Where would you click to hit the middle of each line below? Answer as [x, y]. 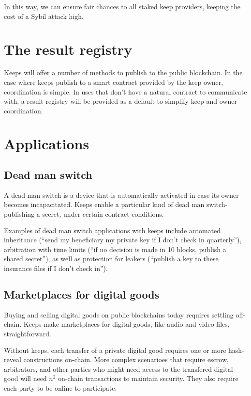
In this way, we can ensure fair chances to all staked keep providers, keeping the [122, 6]
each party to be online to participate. [60, 388]
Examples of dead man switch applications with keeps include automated [112, 230]
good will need [25, 378]
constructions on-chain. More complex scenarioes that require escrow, [126, 359]
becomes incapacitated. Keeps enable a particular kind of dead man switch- [116, 204]
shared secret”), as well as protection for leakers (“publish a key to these [111, 259]
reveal [13, 359]
